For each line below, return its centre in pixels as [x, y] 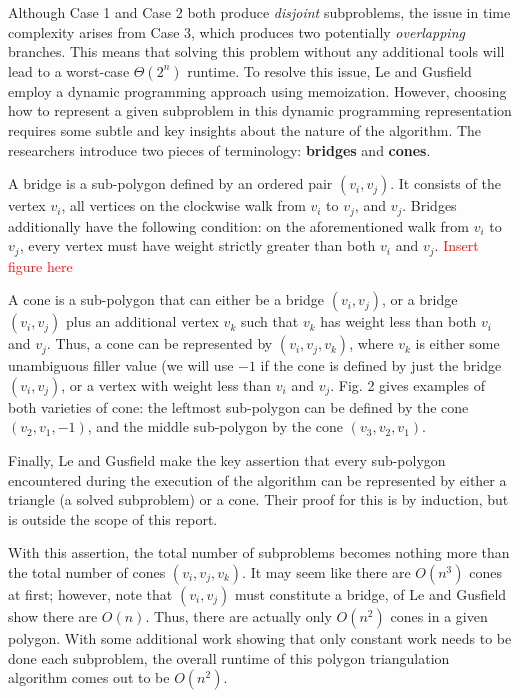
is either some [457, 343]
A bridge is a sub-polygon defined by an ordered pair [170, 183]
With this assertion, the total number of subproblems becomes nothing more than [259, 552]
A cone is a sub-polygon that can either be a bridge [166, 299]
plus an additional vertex [142, 321]
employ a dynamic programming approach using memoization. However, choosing [257, 90]
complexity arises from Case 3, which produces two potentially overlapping [236, 31]
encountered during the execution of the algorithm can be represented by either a [257, 479]
